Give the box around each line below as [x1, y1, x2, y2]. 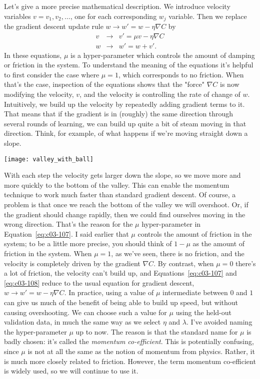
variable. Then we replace [168, 10, 247, 21]
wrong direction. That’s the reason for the [4, 219, 133, 229]
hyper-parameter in [141, 219, 201, 229]
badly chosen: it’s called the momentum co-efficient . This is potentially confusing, [4, 336, 254, 347]
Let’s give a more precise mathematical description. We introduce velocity [4, 1, 230, 11]
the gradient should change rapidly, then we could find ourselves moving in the [4, 209, 245, 219]
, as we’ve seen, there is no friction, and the [111, 248, 244, 259]
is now [220, 79, 239, 89]
